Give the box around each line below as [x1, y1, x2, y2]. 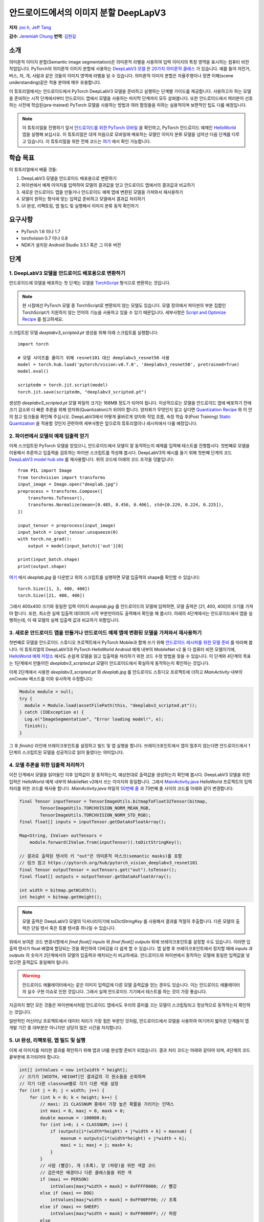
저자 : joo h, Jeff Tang [9, 24, 51, 30]
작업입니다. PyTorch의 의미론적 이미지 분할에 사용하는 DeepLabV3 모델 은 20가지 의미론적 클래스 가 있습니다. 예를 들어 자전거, [9, 66, 251, 72]
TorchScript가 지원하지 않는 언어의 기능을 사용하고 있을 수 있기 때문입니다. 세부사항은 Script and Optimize [22, 309, 226, 315]
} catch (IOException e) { [19, 709, 84, 715]
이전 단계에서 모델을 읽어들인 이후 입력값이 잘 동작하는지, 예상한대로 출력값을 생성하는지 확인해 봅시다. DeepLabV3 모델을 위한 [9, 772, 250, 778]
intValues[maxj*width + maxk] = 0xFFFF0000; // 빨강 [50, 1183, 177, 1189]
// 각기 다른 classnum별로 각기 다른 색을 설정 [19, 1081, 119, 1086]
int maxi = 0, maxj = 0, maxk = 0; [40, 1108, 126, 1114]
